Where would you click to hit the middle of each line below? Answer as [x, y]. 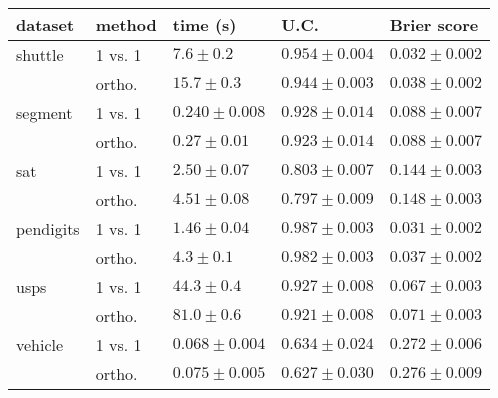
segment [44, 112]
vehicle [40, 344]
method [126, 24]
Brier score [434, 24]
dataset [45, 24]
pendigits [48, 228]
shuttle [40, 54]
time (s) [204, 24]
